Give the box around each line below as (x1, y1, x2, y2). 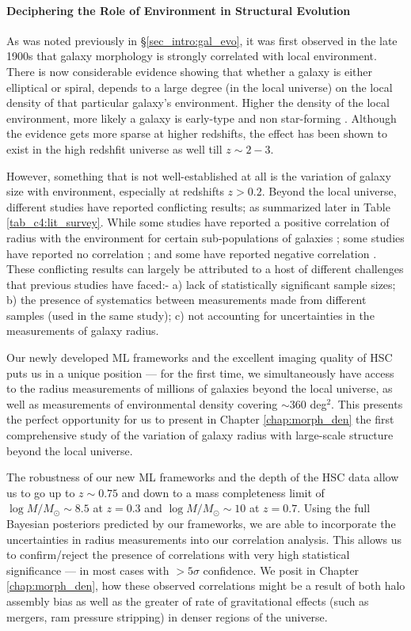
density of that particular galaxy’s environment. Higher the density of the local (6, 94, 390, 111)
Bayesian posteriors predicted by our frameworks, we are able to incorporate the (6, 515, 396, 532)
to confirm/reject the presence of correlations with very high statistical (6, 546, 350, 563)
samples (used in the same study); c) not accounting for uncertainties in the (6, 306, 375, 323)
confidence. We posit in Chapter (203, 561, 360, 578)
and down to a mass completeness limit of (121, 484, 325, 500)
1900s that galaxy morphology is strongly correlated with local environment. (6, 48, 377, 64)
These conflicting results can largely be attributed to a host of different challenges (6, 260, 404, 277)
